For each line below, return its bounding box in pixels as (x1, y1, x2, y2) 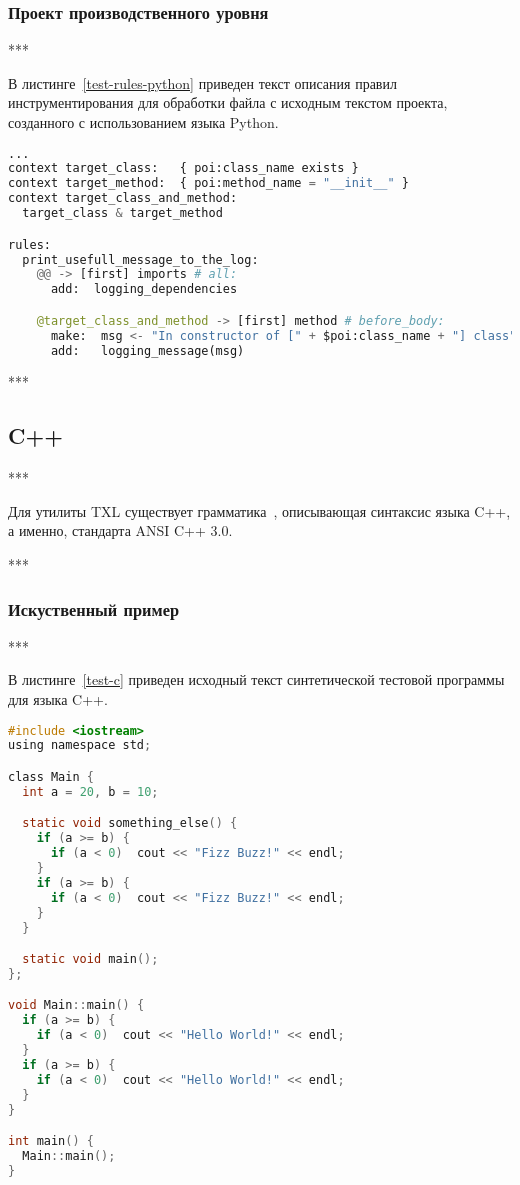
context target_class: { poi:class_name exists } (8, 161, 359, 176)
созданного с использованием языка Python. (8, 112, 279, 132)
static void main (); (22, 952, 159, 967)
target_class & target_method (22, 206, 223, 221)
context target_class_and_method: (8, 191, 238, 206)
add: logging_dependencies (50, 282, 238, 297)
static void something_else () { (22, 816, 238, 831)
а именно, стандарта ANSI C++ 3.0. (8, 520, 233, 541)
